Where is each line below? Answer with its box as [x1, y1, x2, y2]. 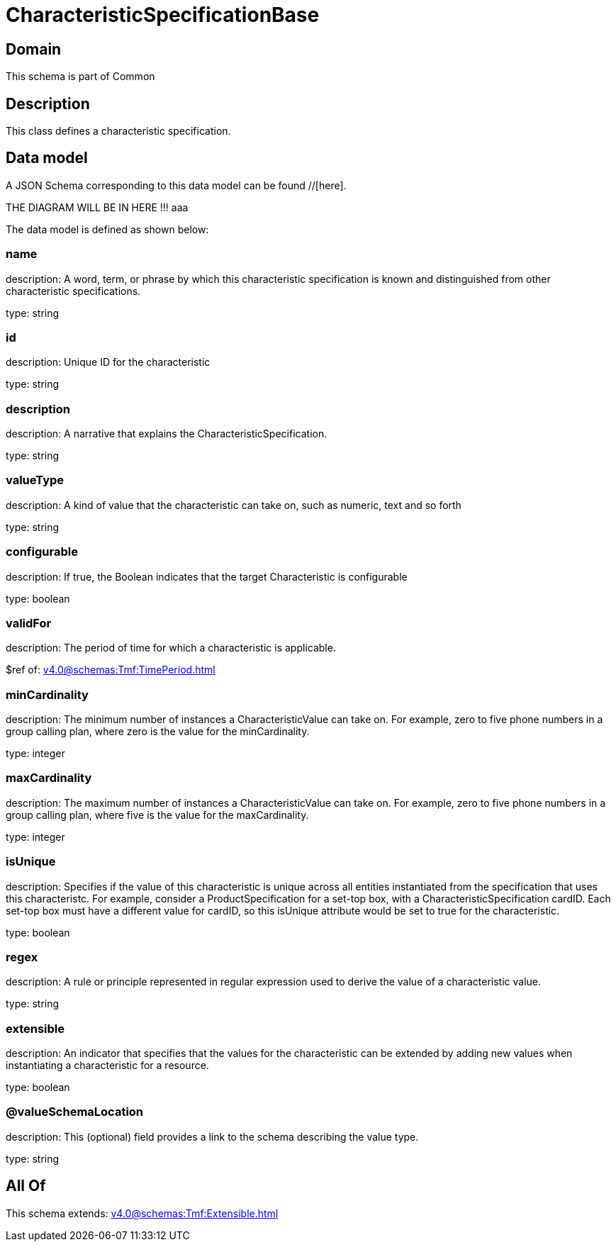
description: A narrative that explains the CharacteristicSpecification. [6, 427, 327, 440]
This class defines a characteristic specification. [6, 125, 231, 138]
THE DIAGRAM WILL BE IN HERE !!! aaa [6, 201, 189, 213]
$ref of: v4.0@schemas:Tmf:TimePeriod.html [6, 664, 215, 676]
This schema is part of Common [6, 70, 155, 83]
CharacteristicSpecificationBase [6, 3, 320, 27]
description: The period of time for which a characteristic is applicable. [6, 642, 336, 654]
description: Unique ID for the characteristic [6, 356, 211, 369]
